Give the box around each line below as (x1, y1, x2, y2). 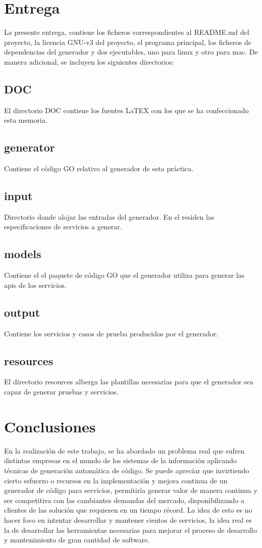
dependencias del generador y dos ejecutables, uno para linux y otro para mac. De (4, 46, 258, 57)
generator (4, 139, 55, 155)
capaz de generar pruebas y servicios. (4, 386, 119, 397)
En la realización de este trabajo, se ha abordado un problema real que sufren (4, 445, 245, 456)
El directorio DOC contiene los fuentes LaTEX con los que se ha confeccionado (4, 105, 249, 115)
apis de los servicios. (4, 279, 67, 290)
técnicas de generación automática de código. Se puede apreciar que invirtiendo (4, 465, 249, 475)
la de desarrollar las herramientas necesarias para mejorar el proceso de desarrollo (4, 524, 257, 535)
